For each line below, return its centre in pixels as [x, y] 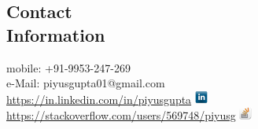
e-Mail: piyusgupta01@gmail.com [86, 83]
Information [56, 34]
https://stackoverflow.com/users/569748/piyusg [121, 115]
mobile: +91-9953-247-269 [68, 67]
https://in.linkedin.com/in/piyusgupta [99, 99]
